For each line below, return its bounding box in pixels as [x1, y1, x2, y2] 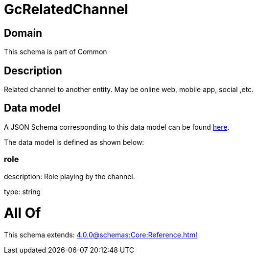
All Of [4, 205, 41, 222]
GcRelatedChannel [4, 1, 128, 18]
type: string [4, 187, 41, 196]
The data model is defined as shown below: [4, 138, 144, 146]
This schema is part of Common [4, 47, 107, 56]
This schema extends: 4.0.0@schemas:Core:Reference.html [4, 231, 197, 239]
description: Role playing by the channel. [4, 172, 135, 181]
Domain [4, 26, 43, 39]
